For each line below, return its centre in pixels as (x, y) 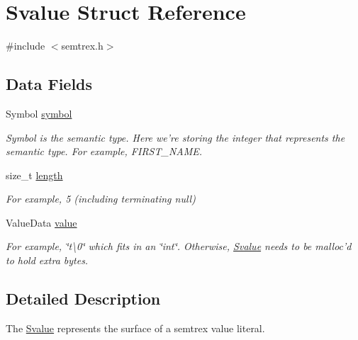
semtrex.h (82, 46)
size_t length (34, 175)
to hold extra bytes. (47, 260)
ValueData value (41, 222)
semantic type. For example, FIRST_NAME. (104, 151)
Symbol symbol (39, 113)
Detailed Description (83, 299)
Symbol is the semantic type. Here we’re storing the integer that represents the (175, 137)
